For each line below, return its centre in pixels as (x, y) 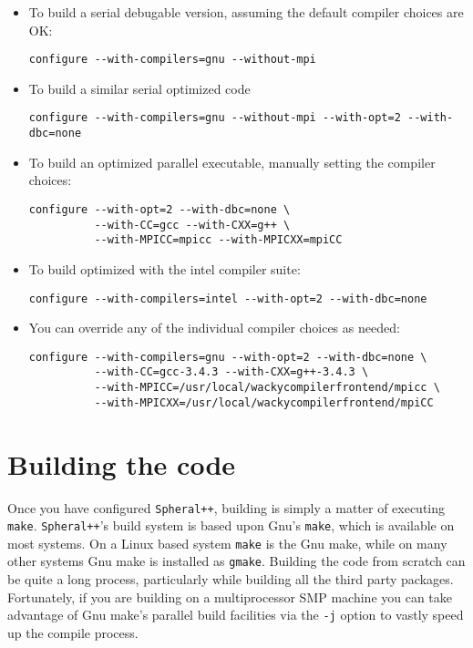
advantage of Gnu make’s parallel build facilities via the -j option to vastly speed (236, 615)
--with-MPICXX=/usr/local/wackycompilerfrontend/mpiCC (264, 402)
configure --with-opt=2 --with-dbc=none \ (159, 209)
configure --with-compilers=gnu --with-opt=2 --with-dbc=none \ (228, 357)
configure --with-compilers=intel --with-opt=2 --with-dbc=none (228, 298)
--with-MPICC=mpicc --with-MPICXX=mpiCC (218, 240)
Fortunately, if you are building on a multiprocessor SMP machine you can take (230, 597)
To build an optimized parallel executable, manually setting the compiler (232, 162)
